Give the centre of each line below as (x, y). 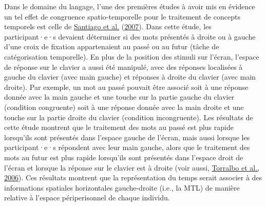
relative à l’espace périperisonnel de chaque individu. (87, 198)
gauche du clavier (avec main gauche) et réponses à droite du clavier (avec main (130, 77)
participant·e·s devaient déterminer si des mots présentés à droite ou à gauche (130, 36)
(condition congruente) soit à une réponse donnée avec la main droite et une (124, 107)
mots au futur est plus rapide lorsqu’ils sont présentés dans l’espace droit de (124, 157)
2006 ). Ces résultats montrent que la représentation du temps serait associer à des (133, 177)
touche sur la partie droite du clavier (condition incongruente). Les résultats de (129, 117)
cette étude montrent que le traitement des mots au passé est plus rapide (119, 127)
